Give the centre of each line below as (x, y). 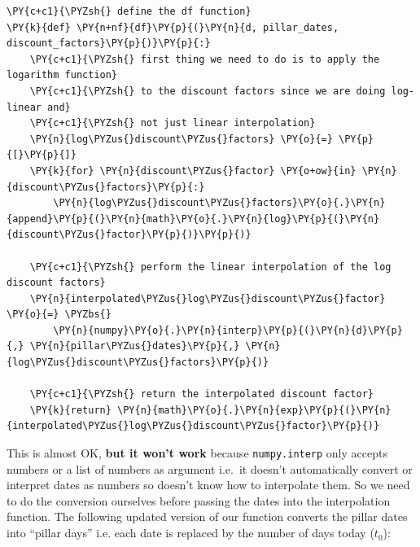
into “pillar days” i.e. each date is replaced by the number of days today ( (190, 533)
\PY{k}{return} (70, 410)
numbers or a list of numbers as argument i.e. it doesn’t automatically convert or (210, 468)
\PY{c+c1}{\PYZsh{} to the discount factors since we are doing (208, 91)
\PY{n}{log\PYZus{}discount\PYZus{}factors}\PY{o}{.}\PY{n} (219, 203)
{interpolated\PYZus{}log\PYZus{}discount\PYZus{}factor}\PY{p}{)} (193, 426)
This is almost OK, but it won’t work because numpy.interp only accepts (197, 453)
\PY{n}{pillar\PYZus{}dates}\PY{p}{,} (135, 346)
